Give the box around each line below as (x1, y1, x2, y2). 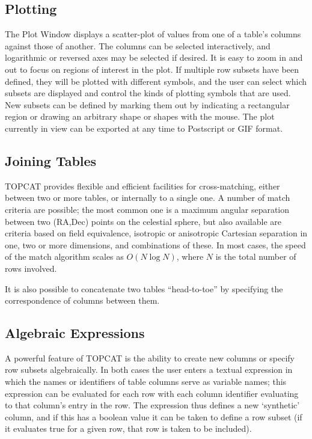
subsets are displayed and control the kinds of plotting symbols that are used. (5, 87, 291, 99)
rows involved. (5, 262, 57, 274)
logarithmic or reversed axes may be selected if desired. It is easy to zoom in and (5, 51, 303, 64)
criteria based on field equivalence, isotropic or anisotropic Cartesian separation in (5, 227, 308, 239)
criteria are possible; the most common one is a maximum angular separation (5, 203, 290, 215)
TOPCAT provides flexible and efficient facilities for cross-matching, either (5, 179, 280, 192)
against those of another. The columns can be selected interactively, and (5, 39, 271, 52)
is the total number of (215, 250, 296, 263)
